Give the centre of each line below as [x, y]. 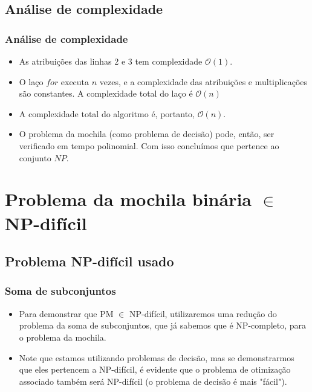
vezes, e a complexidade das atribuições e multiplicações [203, 81]
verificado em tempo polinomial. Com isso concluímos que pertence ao [149, 145]
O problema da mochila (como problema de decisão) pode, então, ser [147, 134]
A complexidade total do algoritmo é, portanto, [107, 113]
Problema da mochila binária [128, 199]
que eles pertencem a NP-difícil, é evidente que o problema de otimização [155, 369]
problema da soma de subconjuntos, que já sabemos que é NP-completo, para [163, 325]
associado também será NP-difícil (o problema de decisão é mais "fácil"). [153, 381]
